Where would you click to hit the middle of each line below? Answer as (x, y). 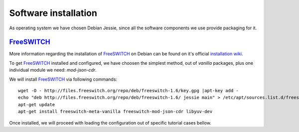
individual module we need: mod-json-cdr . (53, 70)
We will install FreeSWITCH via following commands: (63, 79)
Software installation (53, 13)
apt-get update (37, 104)
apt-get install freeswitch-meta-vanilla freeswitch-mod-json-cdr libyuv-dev (115, 112)
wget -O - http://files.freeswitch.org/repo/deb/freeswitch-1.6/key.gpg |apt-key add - (129, 91)
